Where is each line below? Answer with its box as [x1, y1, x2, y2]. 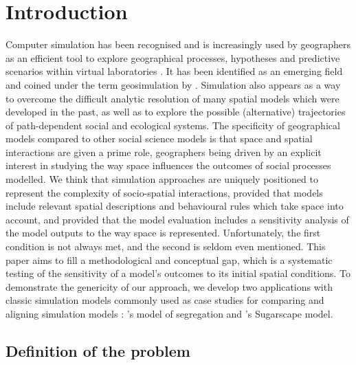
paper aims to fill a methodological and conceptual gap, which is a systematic [5, 252, 333, 267]
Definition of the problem [5, 340, 190, 361]
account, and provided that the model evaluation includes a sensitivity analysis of [5, 212, 349, 226]
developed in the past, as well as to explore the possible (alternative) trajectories [5, 104, 346, 119]
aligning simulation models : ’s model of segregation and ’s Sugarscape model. [5, 307, 333, 320]
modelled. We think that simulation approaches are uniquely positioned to [5, 172, 318, 186]
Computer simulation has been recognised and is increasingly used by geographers [5, 37, 351, 52]
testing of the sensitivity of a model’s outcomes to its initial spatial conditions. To [5, 266, 351, 280]
